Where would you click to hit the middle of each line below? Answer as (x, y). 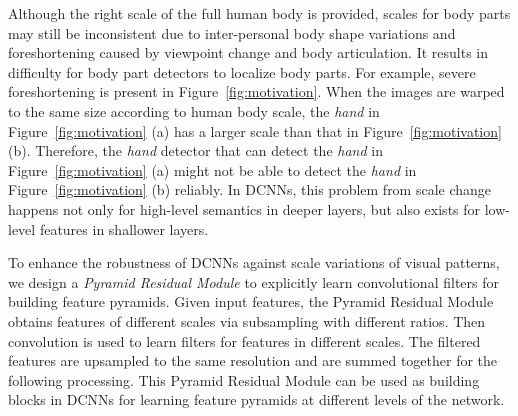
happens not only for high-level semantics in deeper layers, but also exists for (244, 208)
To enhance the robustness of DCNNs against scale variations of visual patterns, (254, 262)
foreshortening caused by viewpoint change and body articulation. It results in (248, 52)
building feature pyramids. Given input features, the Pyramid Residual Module (251, 301)
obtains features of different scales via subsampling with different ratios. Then (247, 320)
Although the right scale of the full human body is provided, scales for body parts (259, 13)
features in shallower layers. (124, 228)
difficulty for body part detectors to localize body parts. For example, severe (242, 71)
